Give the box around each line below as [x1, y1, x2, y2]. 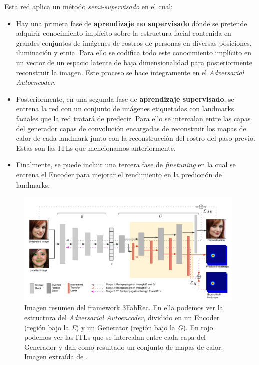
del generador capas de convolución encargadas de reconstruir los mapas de [16, 123, 246, 133]
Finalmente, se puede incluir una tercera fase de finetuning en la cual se [16, 159, 236, 170]
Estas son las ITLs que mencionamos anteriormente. [16, 142, 176, 153]
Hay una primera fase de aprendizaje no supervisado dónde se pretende [16, 18, 247, 28]
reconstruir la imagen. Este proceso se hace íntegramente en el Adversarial [16, 67, 244, 77]
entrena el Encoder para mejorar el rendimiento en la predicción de [16, 169, 222, 179]
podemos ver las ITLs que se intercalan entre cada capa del [24, 332, 206, 342]
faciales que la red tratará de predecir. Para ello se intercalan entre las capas [16, 113, 251, 123]
